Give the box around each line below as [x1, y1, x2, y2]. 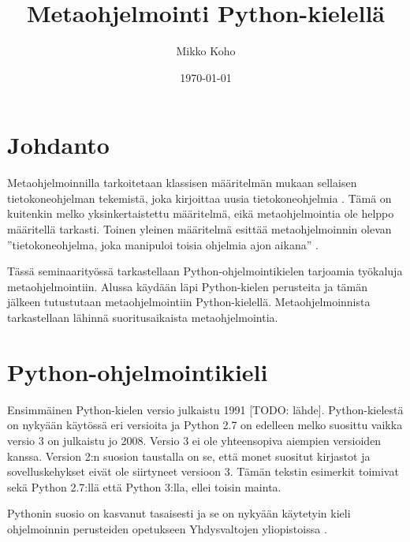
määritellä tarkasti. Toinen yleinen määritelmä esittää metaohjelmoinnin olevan [7, 221, 392, 237]
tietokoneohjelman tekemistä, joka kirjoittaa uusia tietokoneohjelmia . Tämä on [7, 189, 392, 206]
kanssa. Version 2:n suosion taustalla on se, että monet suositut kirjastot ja [7, 447, 371, 464]
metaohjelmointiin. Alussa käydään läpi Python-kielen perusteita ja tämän [7, 278, 368, 294]
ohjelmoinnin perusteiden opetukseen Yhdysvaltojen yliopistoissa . [7, 520, 327, 536]
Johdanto [7, 129, 110, 161]
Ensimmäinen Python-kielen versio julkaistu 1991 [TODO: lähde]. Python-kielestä [7, 401, 404, 417]
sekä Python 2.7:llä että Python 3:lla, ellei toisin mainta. [7, 478, 281, 495]
